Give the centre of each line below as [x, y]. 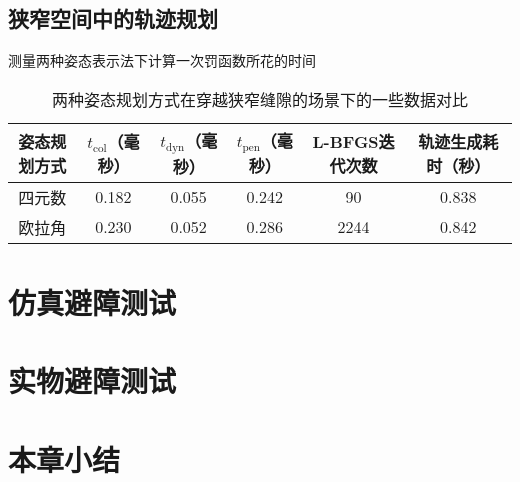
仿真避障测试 [92, 301]
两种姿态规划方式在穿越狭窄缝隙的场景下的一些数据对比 [259, 99]
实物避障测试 [92, 380]
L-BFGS [345, 141]
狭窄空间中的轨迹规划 [113, 18]
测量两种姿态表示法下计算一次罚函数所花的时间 [162, 60]
